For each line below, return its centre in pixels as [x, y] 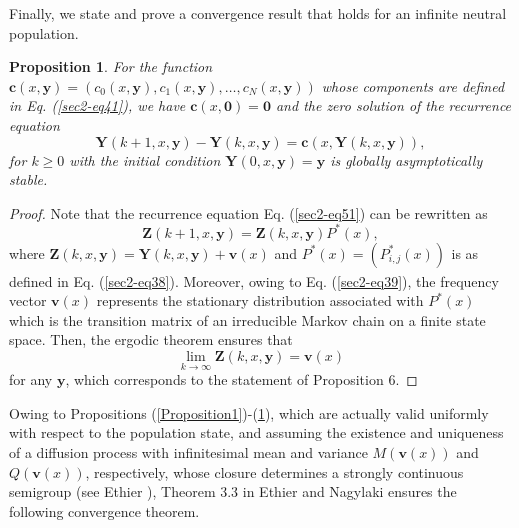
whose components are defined [413, 85]
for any [31, 379]
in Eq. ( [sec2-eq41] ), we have [97, 105]
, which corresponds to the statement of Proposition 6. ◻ [241, 379]
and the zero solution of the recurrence [393, 105]
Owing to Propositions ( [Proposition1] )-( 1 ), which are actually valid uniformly [249, 412]
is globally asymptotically [406, 159]
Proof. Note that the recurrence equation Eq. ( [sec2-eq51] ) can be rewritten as [248, 212]
